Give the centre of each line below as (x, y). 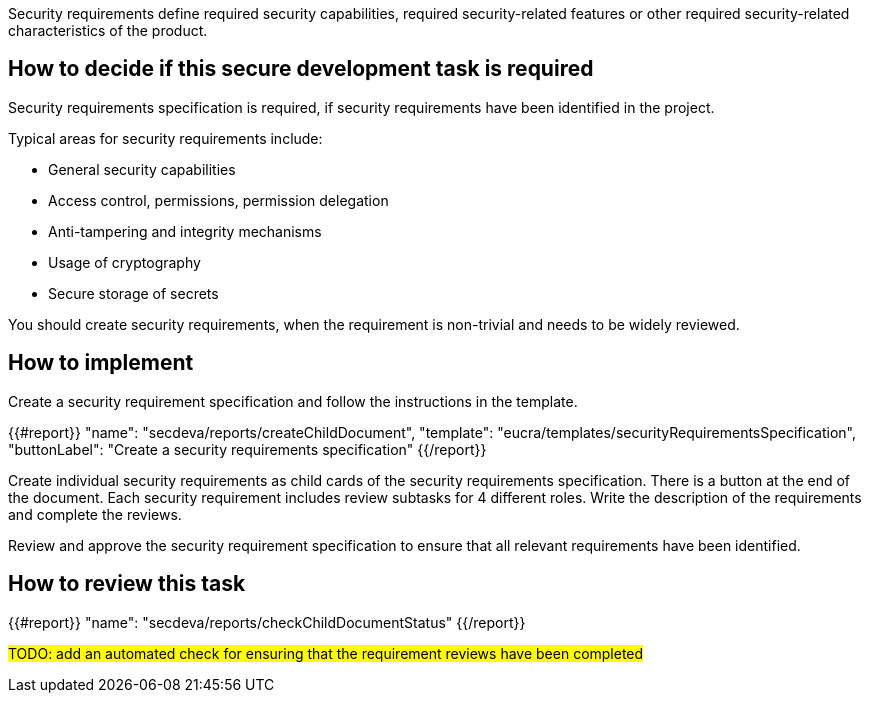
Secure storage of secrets (133, 293)
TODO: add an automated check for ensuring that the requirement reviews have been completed (326, 653)
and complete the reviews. (95, 514)
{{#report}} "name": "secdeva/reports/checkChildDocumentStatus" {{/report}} (267, 622)
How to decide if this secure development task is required (301, 69)
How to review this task (127, 584)
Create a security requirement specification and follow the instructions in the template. (293, 401)
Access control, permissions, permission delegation (218, 200)
